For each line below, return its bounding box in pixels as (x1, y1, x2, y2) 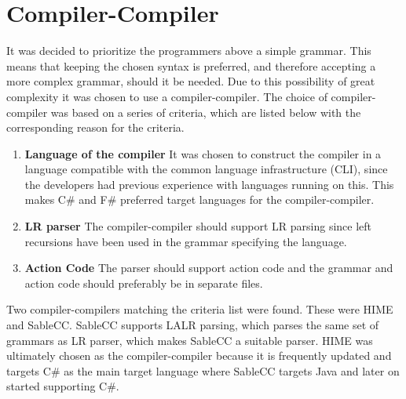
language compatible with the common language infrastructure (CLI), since (24, 161, 388, 177)
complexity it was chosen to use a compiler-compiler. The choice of (6, 88, 327, 104)
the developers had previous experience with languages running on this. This (24, 176, 394, 192)
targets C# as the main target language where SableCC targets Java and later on (6, 362, 400, 379)
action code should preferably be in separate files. (24, 274, 263, 291)
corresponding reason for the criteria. (6, 119, 185, 136)
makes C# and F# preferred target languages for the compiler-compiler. (24, 191, 375, 208)
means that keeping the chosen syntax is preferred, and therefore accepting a (6, 57, 376, 74)
